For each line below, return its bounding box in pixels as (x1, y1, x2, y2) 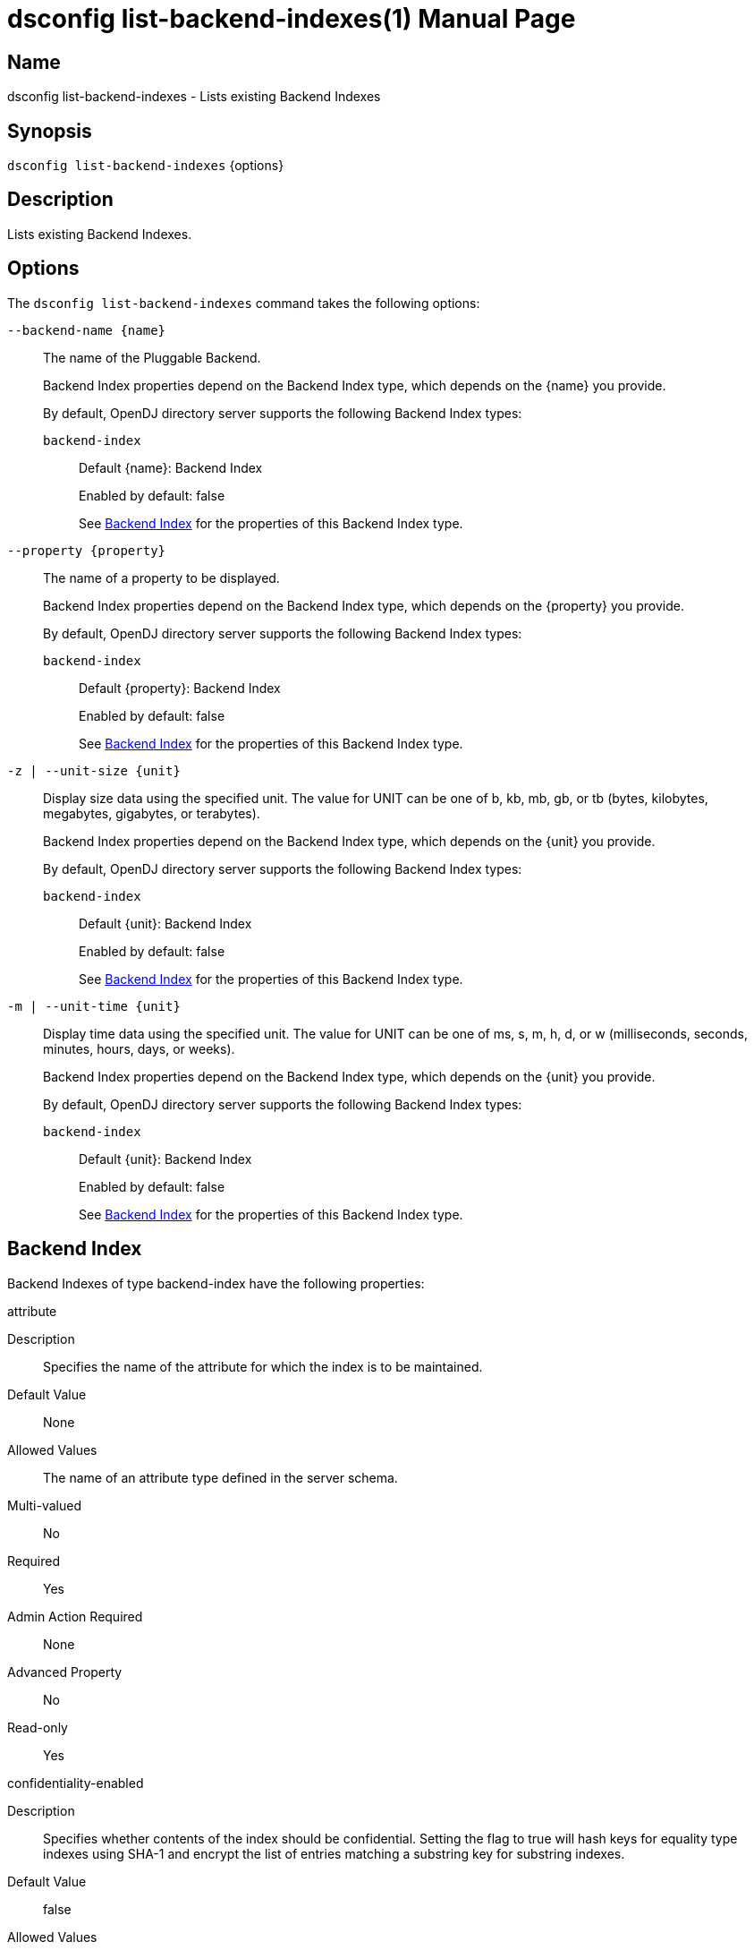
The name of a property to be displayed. (43, 569, 280, 586)
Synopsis (7, 119, 92, 142)
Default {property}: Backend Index (79, 680, 281, 696)
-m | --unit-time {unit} (7, 998, 181, 1013)
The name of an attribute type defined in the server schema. (43, 1469, 398, 1485)
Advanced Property (7, 1663, 123, 1680)
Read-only (7, 1719, 68, 1735)
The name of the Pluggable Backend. (43, 349, 261, 365)
